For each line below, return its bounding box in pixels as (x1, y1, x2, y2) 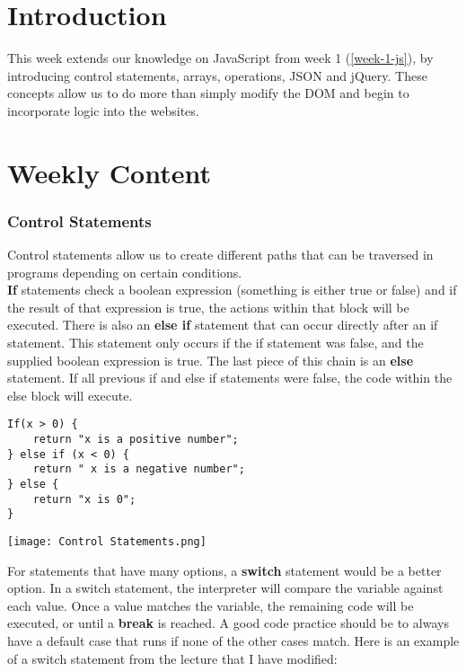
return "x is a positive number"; (32, 433, 239, 446)
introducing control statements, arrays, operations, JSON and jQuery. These (7, 66, 427, 84)
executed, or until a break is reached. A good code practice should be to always (7, 614, 449, 632)
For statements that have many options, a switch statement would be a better (7, 561, 442, 579)
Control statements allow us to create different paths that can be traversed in (7, 245, 434, 264)
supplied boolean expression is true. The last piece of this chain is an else (7, 350, 414, 369)
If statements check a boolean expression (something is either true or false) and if (7, 280, 457, 299)
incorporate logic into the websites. (7, 101, 199, 119)
